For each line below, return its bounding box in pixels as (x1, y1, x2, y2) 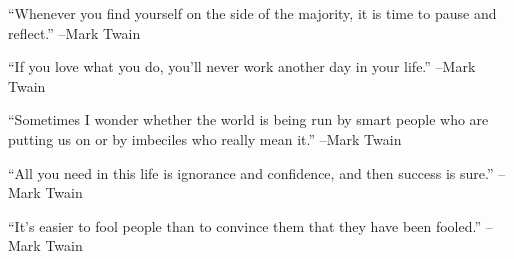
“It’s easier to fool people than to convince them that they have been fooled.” (8, 215, 482, 236)
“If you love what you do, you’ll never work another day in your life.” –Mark (8, 56, 476, 77)
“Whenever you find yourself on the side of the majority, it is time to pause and (8, 3, 497, 23)
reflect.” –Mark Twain (8, 22, 141, 43)
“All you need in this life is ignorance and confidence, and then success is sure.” (8, 162, 494, 183)
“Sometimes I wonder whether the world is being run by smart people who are (8, 109, 489, 130)
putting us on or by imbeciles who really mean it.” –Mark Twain (8, 128, 402, 149)
